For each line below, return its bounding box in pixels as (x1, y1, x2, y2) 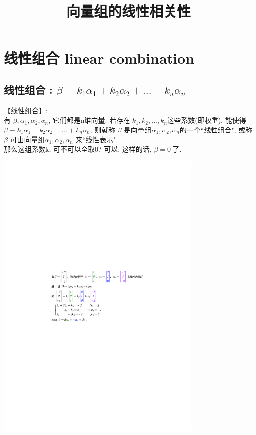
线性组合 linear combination (4, 48, 195, 68)
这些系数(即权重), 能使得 (167, 115, 246, 125)
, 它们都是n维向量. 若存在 (48, 115, 130, 125)
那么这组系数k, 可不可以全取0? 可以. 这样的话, (4, 144, 152, 154)
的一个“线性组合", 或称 (179, 124, 253, 134)
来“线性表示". (75, 134, 118, 144)
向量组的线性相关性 (66, 1, 191, 21)
